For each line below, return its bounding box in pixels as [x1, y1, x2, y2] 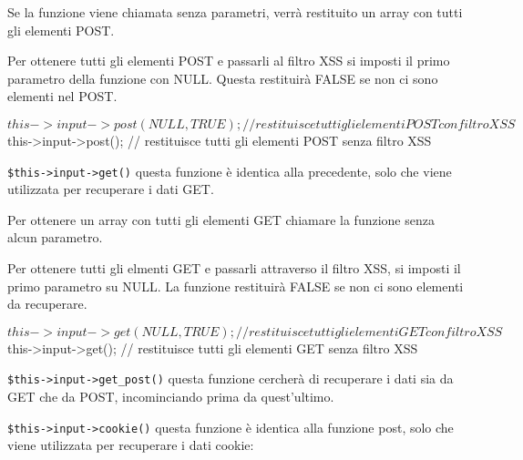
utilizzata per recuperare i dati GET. [7, 179, 214, 199]
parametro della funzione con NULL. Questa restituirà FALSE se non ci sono [7, 68, 438, 87]
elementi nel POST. [7, 87, 118, 106]
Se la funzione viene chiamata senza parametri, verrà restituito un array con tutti [7, 3, 463, 21]
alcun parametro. [7, 228, 103, 247]
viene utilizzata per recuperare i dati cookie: [7, 435, 254, 455]
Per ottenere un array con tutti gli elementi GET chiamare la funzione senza [7, 210, 435, 229]
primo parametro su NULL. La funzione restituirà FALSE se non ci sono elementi [7, 276, 464, 295]
